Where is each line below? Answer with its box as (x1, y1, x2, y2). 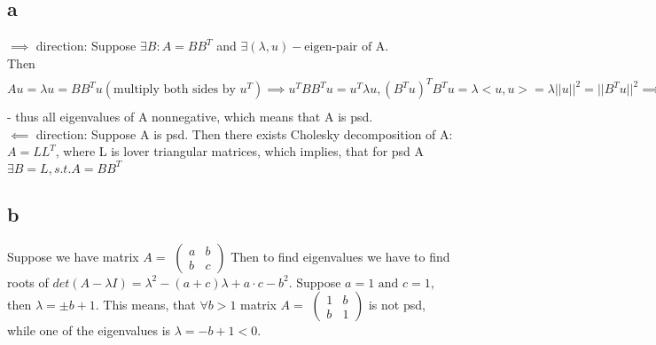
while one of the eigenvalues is (7, 321, 171, 340)
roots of (7, 272, 49, 291)
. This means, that (95, 295, 196, 314)
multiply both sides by (113, 83, 236, 97)
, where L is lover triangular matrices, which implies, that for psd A (55, 142, 425, 161)
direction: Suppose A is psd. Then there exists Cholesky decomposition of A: (35, 124, 453, 143)
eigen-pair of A (304, 41, 386, 54)
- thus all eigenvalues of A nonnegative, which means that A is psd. (7, 107, 373, 126)
